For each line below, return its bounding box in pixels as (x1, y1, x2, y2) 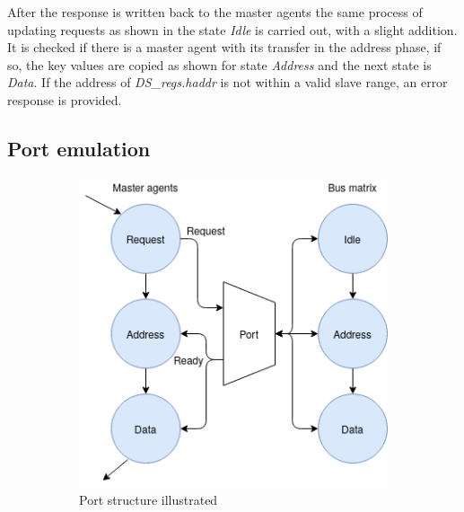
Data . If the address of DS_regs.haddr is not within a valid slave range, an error (7, 73, 448, 92)
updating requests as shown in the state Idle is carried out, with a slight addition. (7, 20, 458, 39)
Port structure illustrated (79, 490, 218, 509)
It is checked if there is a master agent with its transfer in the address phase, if (7, 38, 442, 57)
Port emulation (7, 134, 151, 162)
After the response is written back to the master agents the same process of (7, 3, 423, 21)
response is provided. (7, 90, 122, 109)
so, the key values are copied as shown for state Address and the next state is (7, 55, 432, 74)
